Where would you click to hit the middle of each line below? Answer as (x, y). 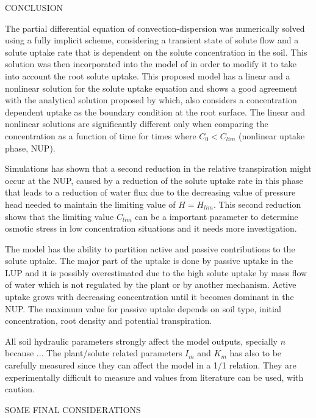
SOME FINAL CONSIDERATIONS (73, 409)
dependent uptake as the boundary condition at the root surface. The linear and (155, 112)
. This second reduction (257, 204)
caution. (20, 389)
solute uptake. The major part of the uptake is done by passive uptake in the (149, 261)
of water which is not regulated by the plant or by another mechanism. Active (151, 284)
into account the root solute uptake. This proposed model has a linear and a (148, 75)
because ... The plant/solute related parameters (94, 353)
